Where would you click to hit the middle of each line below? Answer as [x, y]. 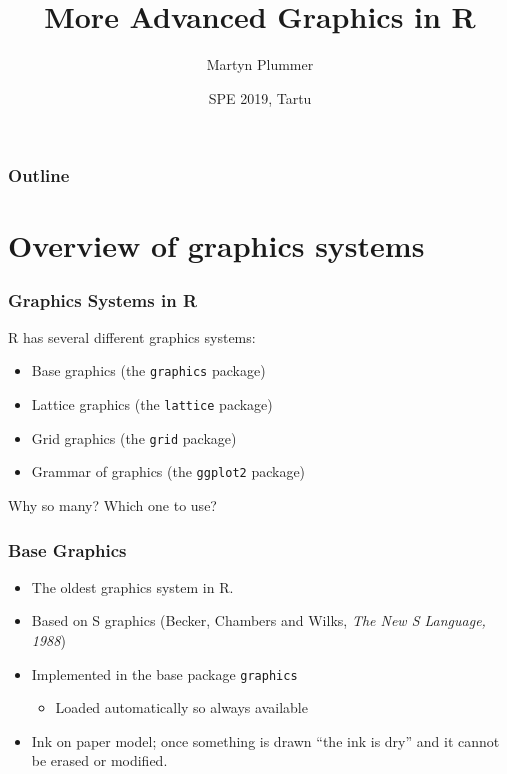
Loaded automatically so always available [181, 707]
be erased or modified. [99, 760]
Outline [39, 175]
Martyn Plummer [260, 64]
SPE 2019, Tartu [260, 97]
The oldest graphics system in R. [132, 586]
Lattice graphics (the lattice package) [152, 404]
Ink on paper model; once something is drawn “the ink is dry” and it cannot [265, 740]
